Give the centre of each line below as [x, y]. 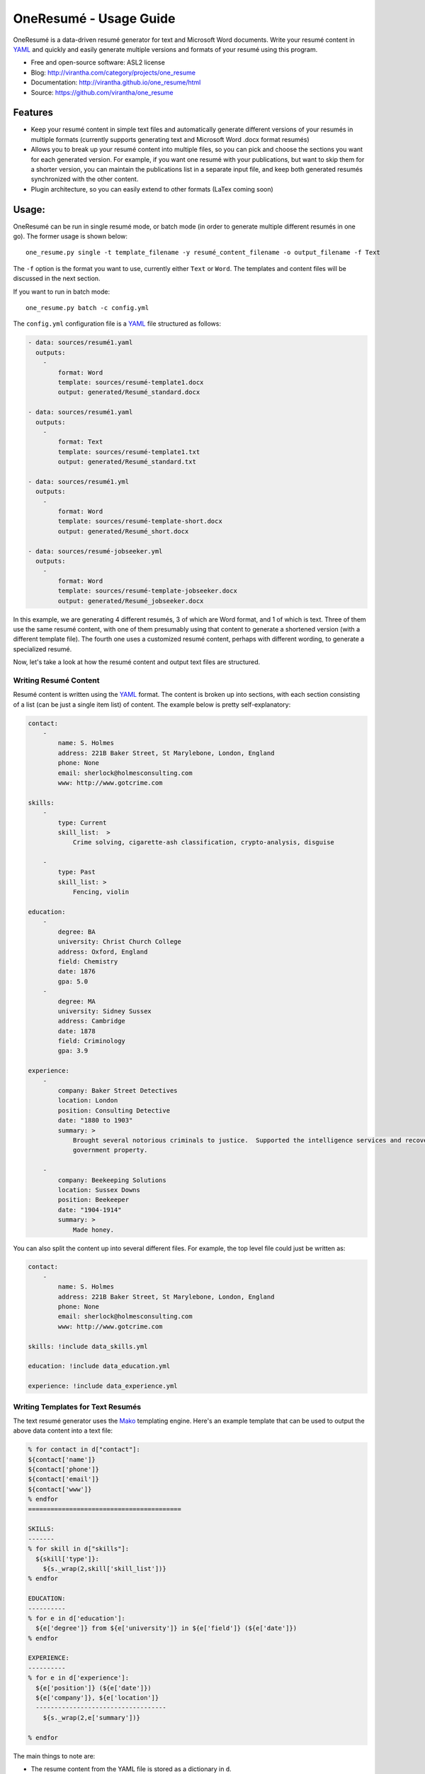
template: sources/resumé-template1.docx [131, 382]
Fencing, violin [101, 892]
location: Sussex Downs [99, 1190]
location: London [88, 1101]
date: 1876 [76, 971]
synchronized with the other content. [85, 179]
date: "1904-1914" [90, 1210]
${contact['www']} [60, 1489]
